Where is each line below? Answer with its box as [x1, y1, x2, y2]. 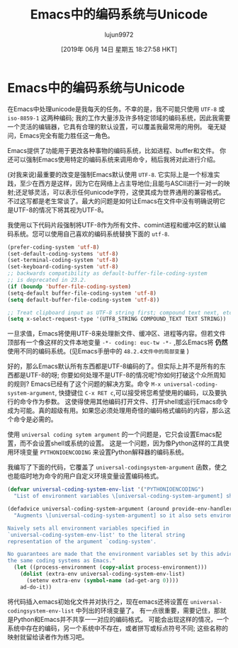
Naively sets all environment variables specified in [7, 525, 170, 532]
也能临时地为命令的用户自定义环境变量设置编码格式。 [7, 472, 163, 480]
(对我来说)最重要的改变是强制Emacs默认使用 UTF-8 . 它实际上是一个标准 [7, 170, 214, 178]
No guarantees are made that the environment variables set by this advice [7, 550, 236, 558]
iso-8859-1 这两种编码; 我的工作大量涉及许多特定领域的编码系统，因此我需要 [7, 113, 231, 122]
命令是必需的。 [13, 415, 57, 424]
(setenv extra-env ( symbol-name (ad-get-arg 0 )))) [25, 576, 179, 584]
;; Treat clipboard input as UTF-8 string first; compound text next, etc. [7, 309, 236, 316]
